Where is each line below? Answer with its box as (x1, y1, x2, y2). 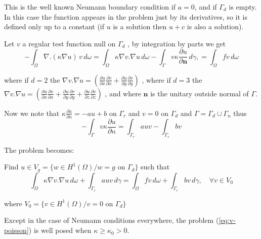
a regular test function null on (22, 38, 116, 48)
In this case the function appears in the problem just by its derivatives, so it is (4, 11, 247, 22)
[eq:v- (219, 215, 236, 225)
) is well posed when (28, 225, 92, 235)
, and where (105, 88, 141, 98)
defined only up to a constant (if (4, 21, 105, 32)
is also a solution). (187, 21, 244, 32)
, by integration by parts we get (127, 38, 226, 48)
